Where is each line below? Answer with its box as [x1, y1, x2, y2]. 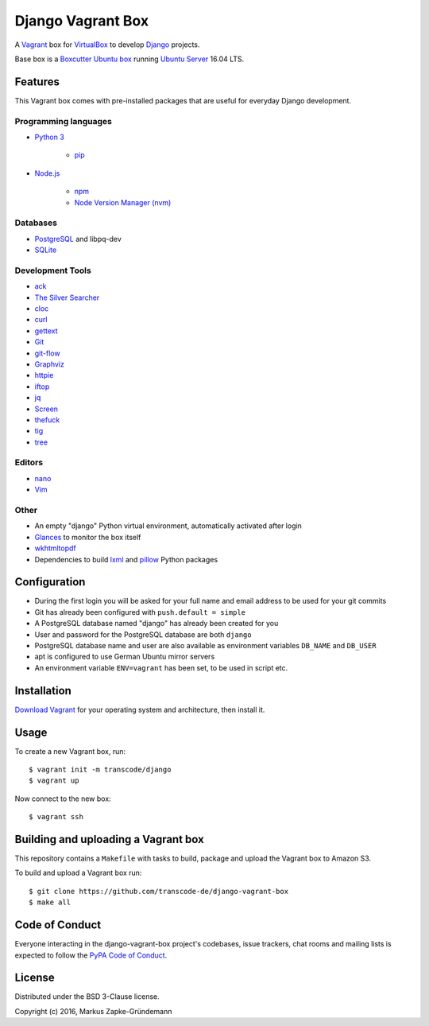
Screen [34, 404, 59, 414]
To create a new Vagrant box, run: [14, 746, 126, 756]
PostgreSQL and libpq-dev [34, 234, 122, 243]
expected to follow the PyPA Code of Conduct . [14, 950, 168, 960]
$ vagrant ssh [29, 812, 83, 822]
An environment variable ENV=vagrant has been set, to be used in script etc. [34, 663, 288, 672]
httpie [34, 371, 54, 380]
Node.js [34, 168, 60, 178]
